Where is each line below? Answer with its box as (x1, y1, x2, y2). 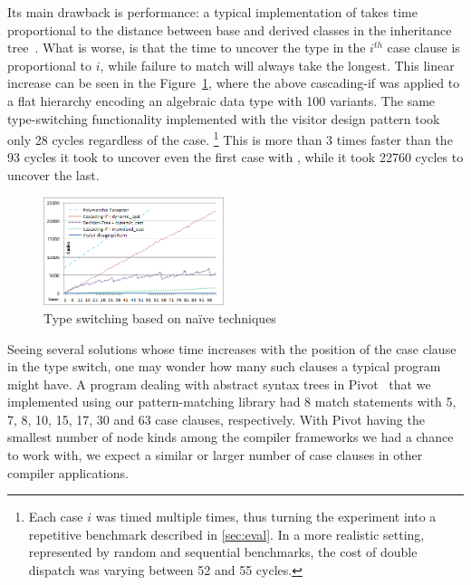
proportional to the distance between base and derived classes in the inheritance (7, 20, 452, 39)
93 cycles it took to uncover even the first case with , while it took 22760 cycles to (7, 148, 464, 167)
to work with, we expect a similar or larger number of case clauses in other (7, 446, 423, 465)
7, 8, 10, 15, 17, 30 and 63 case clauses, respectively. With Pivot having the (7, 409, 425, 428)
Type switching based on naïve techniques (43, 308, 276, 327)
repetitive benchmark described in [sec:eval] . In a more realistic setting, (28, 524, 425, 543)
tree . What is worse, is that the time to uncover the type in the (7, 38, 366, 57)
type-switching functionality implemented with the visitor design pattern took (7, 109, 440, 128)
